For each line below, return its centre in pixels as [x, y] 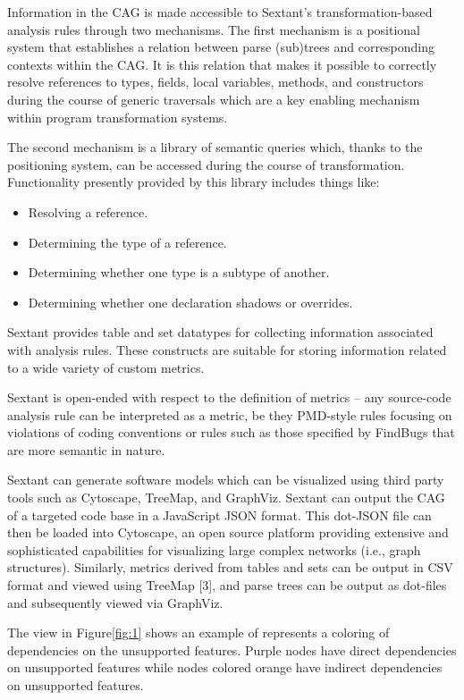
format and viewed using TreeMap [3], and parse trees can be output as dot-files [227, 585]
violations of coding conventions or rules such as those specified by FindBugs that [231, 432]
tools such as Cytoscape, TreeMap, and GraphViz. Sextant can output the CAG [226, 498]
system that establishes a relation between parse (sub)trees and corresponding [221, 47]
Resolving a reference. [88, 211]
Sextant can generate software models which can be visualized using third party [226, 480]
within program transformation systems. [118, 117]
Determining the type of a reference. [127, 242]
